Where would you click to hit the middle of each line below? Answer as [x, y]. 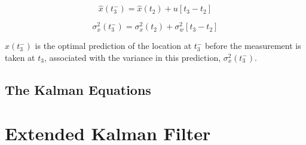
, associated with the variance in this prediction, [132, 57]
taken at [20, 57]
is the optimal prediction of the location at [113, 46]
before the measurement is [253, 46]
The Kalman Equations [78, 89]
